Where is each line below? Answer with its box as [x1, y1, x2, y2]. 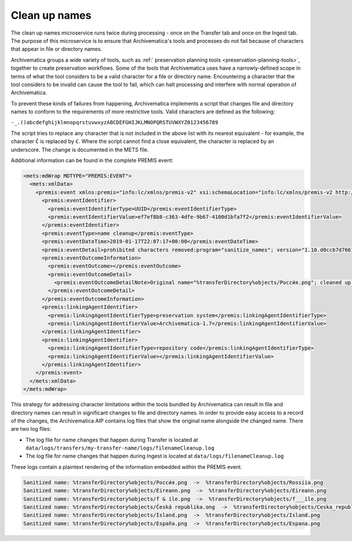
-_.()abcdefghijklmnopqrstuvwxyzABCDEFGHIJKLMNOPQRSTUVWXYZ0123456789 [11, 119, 218, 126]
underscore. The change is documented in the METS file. [11, 146, 149, 153]
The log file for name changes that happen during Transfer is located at [25, 436, 198, 443]
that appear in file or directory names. [11, 46, 103, 53]
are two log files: [11, 426, 52, 433]
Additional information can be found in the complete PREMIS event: [11, 157, 174, 164]
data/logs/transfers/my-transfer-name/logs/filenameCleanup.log [25, 445, 215, 451]
